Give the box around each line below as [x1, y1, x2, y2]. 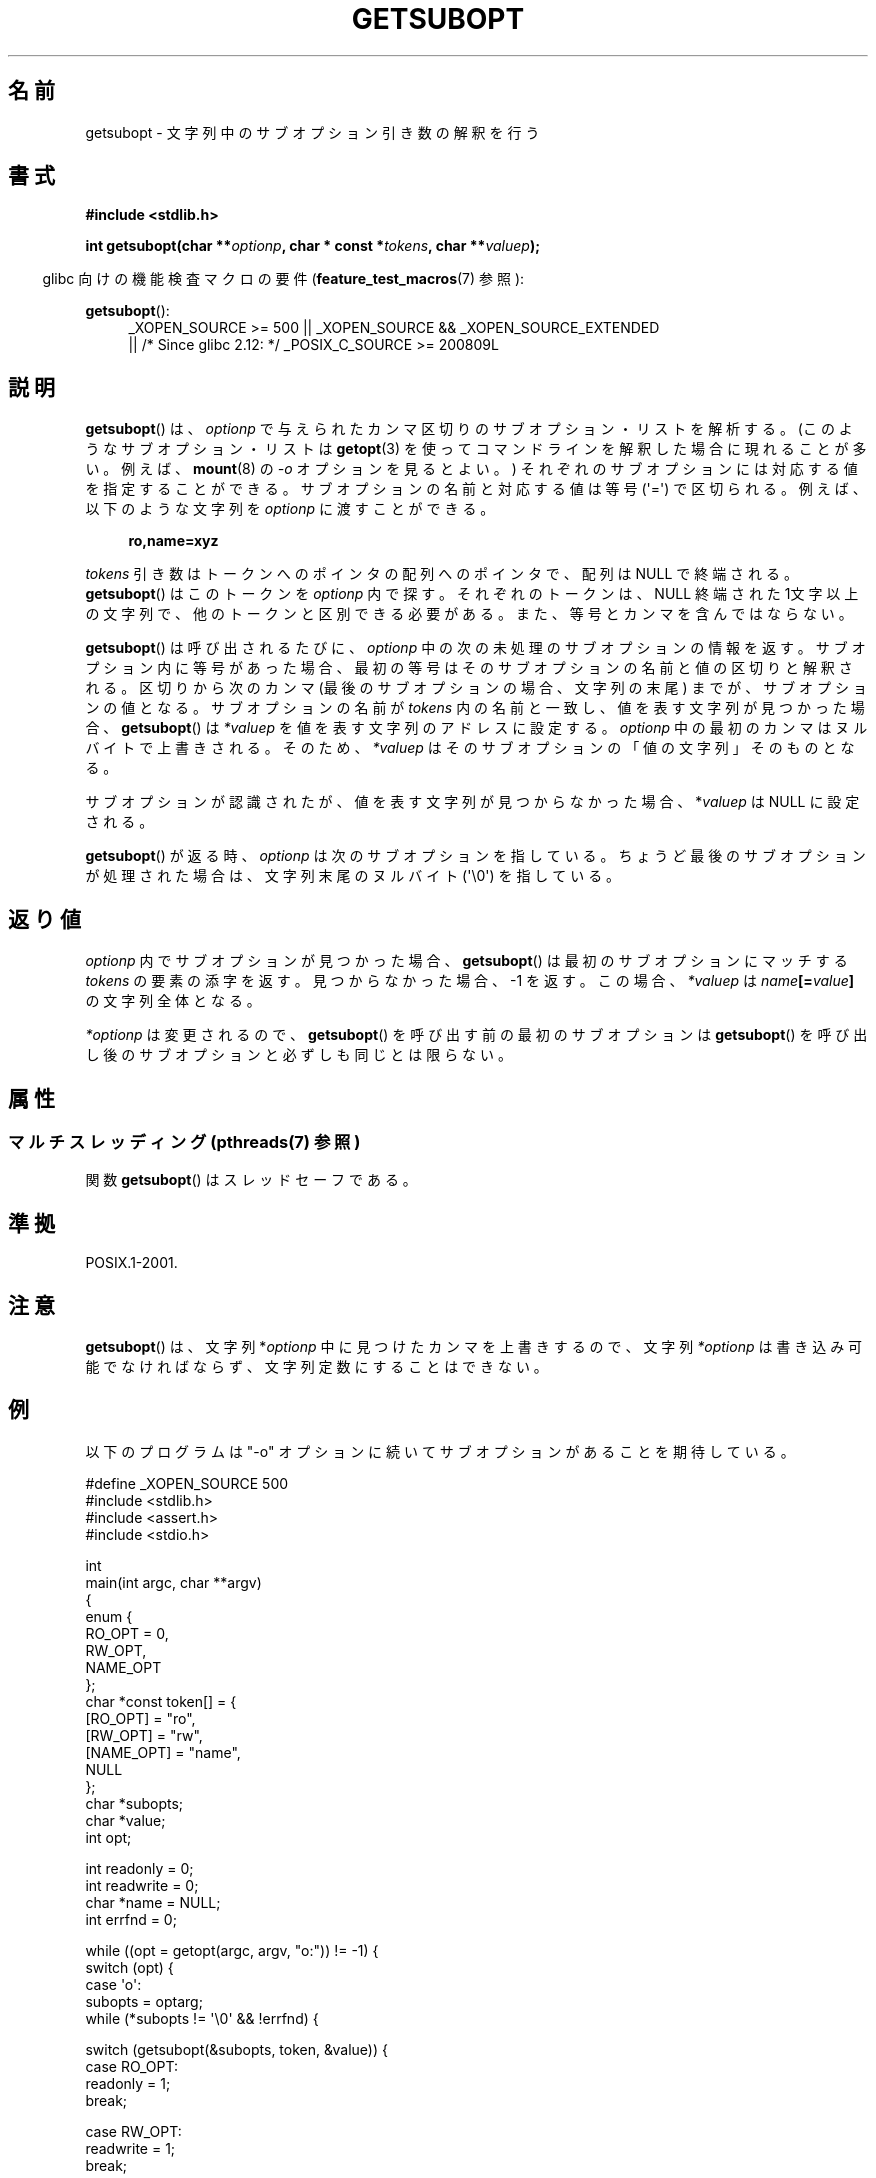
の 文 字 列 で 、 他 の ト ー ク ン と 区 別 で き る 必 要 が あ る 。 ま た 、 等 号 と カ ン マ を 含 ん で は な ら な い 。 [85, 605, 853, 623]
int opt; [85, 1828, 132, 1846]
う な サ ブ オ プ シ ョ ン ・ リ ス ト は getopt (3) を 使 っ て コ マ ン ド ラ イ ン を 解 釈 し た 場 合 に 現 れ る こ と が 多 [85, 440, 867, 458]
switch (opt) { [85, 1958, 174, 1976]
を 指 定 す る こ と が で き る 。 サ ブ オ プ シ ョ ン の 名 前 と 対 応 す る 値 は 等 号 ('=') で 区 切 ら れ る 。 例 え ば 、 [85, 480, 867, 498]
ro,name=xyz [128, 532, 219, 550]
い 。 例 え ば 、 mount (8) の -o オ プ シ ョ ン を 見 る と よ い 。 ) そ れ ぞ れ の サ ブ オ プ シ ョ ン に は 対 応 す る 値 [85, 460, 858, 478]
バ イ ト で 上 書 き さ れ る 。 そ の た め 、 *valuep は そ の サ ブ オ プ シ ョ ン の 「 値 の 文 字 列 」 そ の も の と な [85, 739, 855, 757]
